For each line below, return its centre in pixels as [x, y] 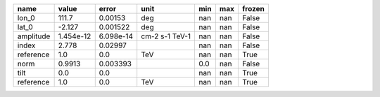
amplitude [34, 36]
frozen [254, 9]
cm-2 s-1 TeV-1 [166, 36]
